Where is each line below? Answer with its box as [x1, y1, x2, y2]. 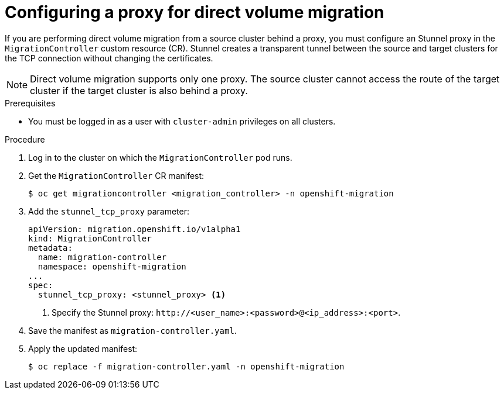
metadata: [28, 243, 73, 253]
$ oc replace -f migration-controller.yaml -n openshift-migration [28, 361, 345, 371]
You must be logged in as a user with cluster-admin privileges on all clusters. [28, 116, 336, 126]
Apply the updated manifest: [28, 343, 138, 354]
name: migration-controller [38, 252, 167, 262]
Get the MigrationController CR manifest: [28, 170, 205, 181]
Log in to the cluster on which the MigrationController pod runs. [28, 152, 292, 163]
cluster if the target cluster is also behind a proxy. [30, 84, 248, 96]
